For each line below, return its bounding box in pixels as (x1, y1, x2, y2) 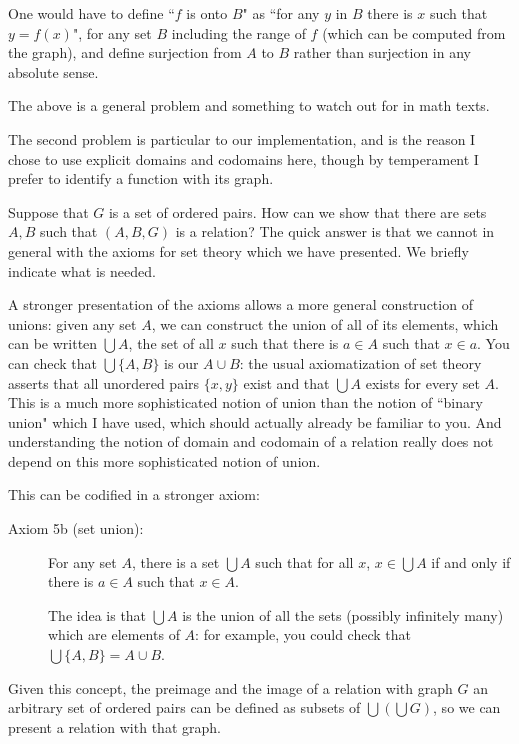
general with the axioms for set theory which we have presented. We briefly (8, 240, 469, 261)
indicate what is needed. (8, 260, 156, 281)
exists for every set (365, 372, 480, 393)
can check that (8, 352, 98, 373)
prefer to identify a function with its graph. (8, 168, 274, 189)
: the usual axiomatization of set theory (239, 352, 482, 373)
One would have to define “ (8, 3, 175, 23)
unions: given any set (8, 313, 137, 334)
